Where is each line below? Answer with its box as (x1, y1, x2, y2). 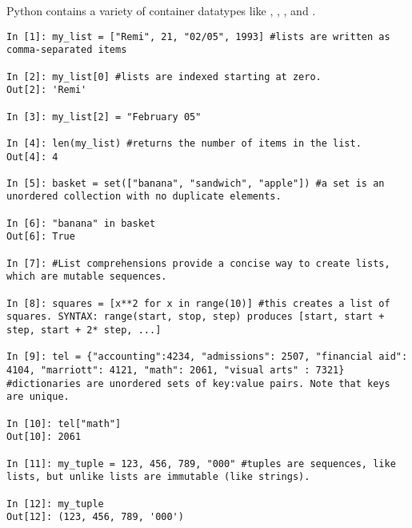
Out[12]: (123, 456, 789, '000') (6, 511, 184, 523)
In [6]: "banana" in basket (6, 217, 156, 229)
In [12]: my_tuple (6, 498, 104, 510)
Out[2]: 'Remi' (6, 84, 87, 96)
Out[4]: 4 (6, 151, 58, 163)
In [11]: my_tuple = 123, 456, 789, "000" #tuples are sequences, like (6, 457, 396, 470)
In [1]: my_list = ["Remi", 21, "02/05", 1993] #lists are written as (6, 30, 390, 42)
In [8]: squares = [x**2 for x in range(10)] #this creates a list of (6, 297, 390, 309)
